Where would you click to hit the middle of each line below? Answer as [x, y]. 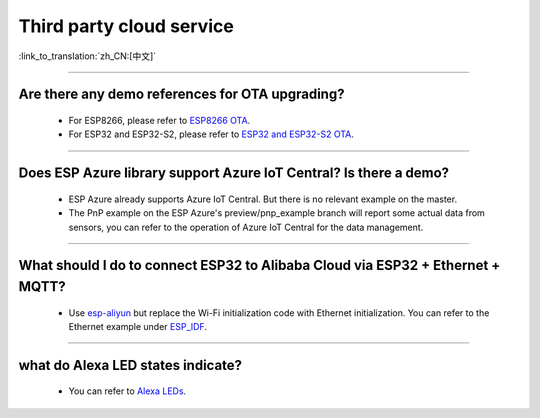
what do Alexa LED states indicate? [130, 365]
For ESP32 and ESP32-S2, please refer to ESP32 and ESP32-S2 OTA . [211, 134]
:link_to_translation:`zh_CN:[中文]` [87, 56]
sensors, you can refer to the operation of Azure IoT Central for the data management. [246, 227]
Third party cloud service [126, 26]
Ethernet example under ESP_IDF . [137, 326]
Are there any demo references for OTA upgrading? [181, 94]
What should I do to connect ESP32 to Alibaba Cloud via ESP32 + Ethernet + [259, 265]
